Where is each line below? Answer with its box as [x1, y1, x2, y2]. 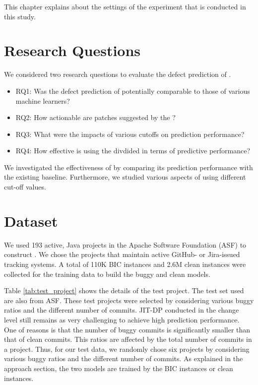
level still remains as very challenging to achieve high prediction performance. [4, 314, 240, 324]
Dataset [4, 210, 58, 231]
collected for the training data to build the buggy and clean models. [4, 268, 210, 279]
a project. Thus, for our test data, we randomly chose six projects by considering [4, 343, 250, 354]
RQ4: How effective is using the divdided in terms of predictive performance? [15, 145, 251, 156]
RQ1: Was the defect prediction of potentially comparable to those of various [15, 85, 250, 96]
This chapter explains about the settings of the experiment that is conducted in [4, 1, 246, 11]
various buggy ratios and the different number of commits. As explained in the [4, 353, 243, 364]
